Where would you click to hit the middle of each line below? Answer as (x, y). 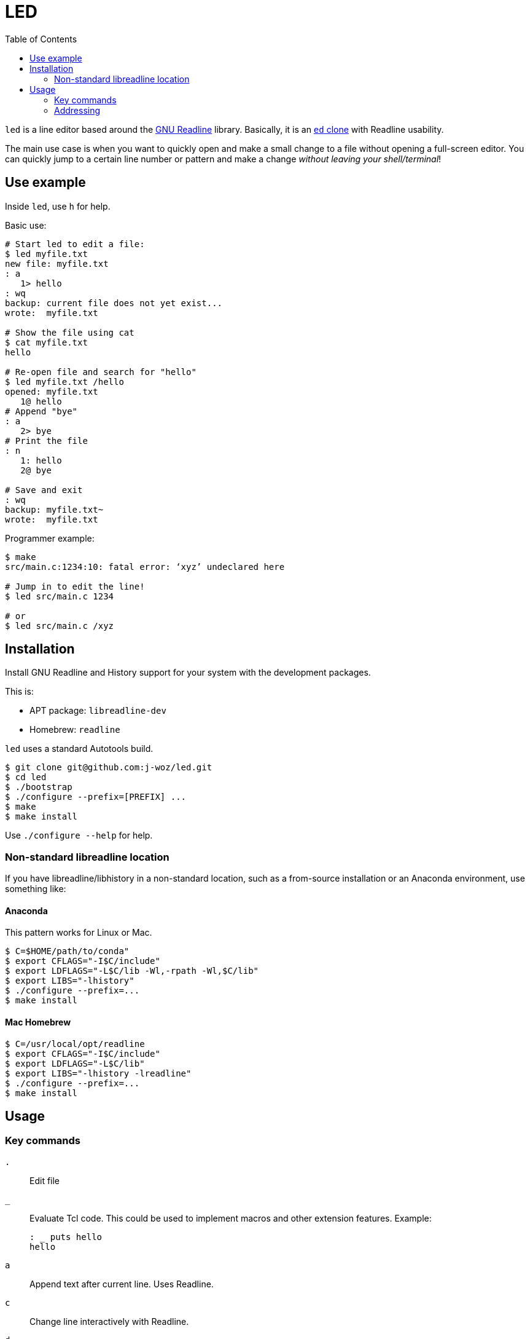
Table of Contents (41, 39)
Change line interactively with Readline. (109, 1321)
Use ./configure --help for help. (79, 835)
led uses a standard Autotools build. (79, 749)
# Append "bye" (41, 411)
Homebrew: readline (75, 730)
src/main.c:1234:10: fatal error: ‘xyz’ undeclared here (145, 567)
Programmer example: (50, 538)
